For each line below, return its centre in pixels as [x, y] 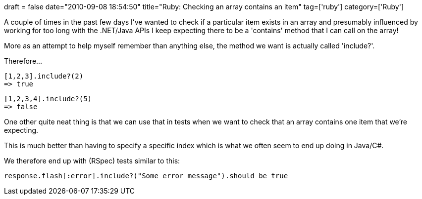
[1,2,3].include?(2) [44, 76]
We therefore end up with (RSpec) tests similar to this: [92, 161]
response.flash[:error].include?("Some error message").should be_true [146, 176]
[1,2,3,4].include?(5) [48, 99]
